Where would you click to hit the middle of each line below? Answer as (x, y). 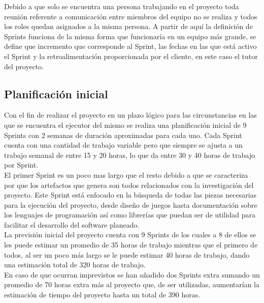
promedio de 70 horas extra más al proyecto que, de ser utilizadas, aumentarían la (132, 284)
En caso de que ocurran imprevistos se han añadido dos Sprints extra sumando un (132, 274)
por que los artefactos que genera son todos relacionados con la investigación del (129, 185)
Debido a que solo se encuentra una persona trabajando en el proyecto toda (122, 6)
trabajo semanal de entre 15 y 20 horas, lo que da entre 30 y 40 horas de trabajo (129, 155)
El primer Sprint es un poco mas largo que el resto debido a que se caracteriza (126, 174)
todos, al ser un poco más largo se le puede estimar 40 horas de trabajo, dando (127, 254)
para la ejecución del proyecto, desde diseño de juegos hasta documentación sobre (131, 204)
